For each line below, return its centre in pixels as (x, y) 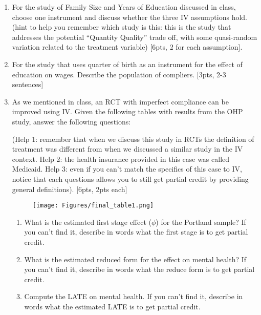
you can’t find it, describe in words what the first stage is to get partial (136, 232)
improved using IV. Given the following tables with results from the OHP (127, 111)
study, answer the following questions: (71, 121)
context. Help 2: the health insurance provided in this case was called (121, 159)
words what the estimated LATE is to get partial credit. (112, 306)
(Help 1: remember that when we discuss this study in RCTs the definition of (133, 139)
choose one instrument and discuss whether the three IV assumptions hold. (130, 17)
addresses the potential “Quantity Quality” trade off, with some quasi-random (135, 37)
